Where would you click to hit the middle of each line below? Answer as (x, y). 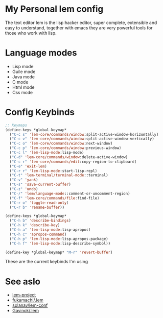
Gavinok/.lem (25, 311)
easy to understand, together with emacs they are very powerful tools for (79, 27)
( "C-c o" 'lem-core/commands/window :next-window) (61, 144)
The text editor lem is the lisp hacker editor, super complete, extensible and (81, 23)
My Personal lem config (54, 9)
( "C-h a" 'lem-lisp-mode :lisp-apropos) (50, 230)
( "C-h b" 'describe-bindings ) (40, 221)
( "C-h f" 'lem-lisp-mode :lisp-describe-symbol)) (60, 244)
